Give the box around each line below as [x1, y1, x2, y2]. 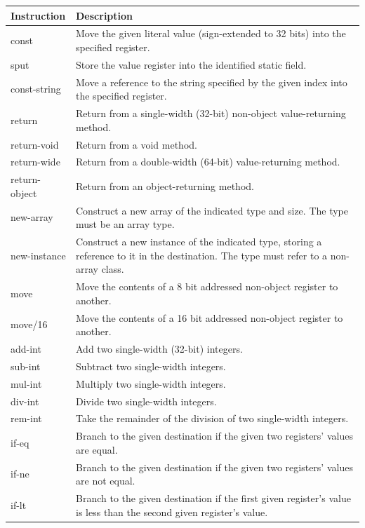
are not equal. [76, 473, 135, 488]
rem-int [11, 411, 42, 426]
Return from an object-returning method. [76, 178, 254, 193]
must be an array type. [76, 217, 175, 231]
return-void [11, 137, 59, 151]
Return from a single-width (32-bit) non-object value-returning [76, 106, 346, 121]
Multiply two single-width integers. [76, 376, 226, 391]
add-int [11, 341, 41, 356]
